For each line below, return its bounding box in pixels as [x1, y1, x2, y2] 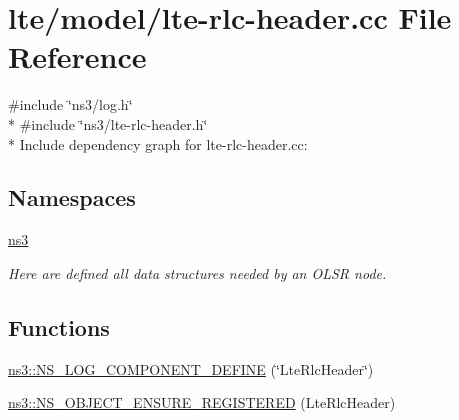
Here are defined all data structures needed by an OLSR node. [8, 262, 387, 283]
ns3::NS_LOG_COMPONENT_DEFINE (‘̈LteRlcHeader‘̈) [8, 358, 374, 379]
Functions [8, 311, 110, 342]
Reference [8, 36, 147, 77]
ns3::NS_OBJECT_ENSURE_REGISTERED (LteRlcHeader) [8, 392, 396, 413]
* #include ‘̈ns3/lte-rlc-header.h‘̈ [8, 113, 208, 134]
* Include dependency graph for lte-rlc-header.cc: [8, 133, 308, 154]
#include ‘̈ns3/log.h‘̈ [8, 94, 133, 115]
